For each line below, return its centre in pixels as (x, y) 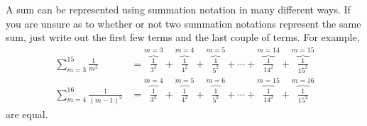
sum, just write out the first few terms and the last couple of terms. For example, (183, 37)
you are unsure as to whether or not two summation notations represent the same (183, 23)
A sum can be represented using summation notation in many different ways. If (178, 9)
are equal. (27, 114)
